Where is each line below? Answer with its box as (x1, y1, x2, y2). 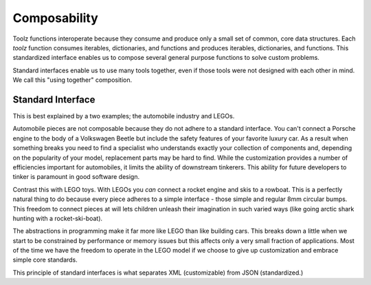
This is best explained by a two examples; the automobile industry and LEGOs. (12, 112, 235, 120)
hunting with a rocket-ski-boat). (12, 214, 103, 222)
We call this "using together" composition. (12, 76, 133, 84)
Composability (12, 10, 99, 25)
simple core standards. (12, 255, 78, 264)
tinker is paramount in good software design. (12, 173, 140, 181)
